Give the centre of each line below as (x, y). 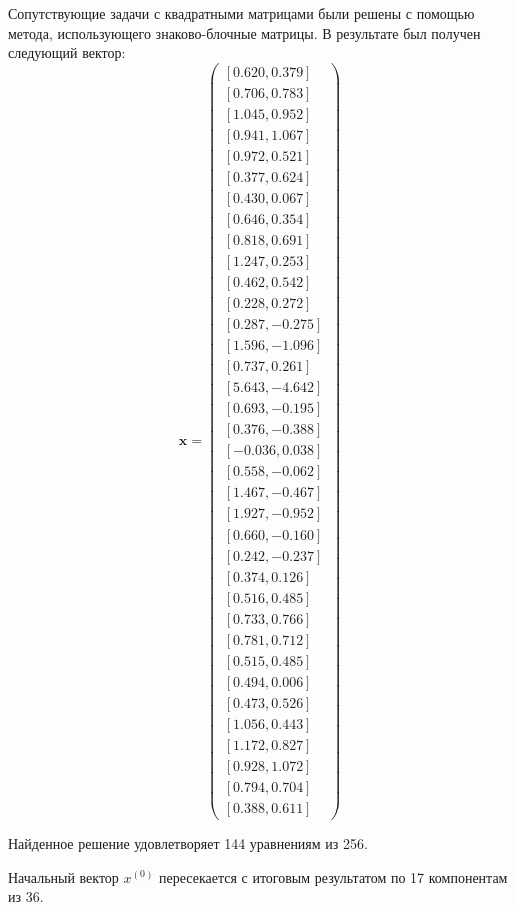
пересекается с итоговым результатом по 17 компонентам (333, 876)
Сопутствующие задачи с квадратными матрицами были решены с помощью (241, 13)
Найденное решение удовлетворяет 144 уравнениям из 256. (188, 842)
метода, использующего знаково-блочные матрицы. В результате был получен (244, 32)
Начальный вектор (63, 876)
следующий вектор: (67, 52)
